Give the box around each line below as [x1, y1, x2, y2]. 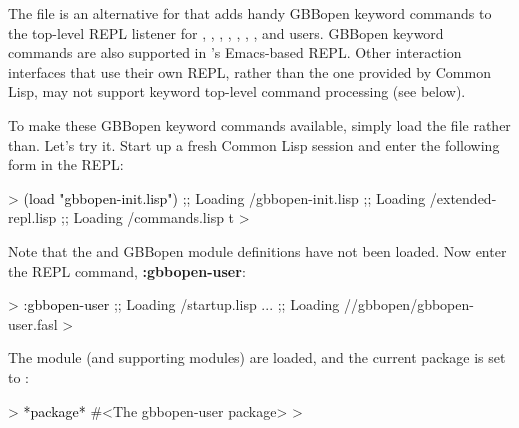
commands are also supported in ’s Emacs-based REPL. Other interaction [8, 42, 462, 63]
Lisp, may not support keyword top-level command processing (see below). [8, 81, 466, 102]
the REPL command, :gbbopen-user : [8, 260, 246, 281]
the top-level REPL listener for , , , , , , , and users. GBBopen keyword [8, 22, 444, 43]
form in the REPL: [8, 154, 124, 175]
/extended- [429, 187, 497, 208]
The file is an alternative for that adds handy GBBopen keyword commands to [8, 3, 492, 23]
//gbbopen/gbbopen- [344, 294, 474, 315]
